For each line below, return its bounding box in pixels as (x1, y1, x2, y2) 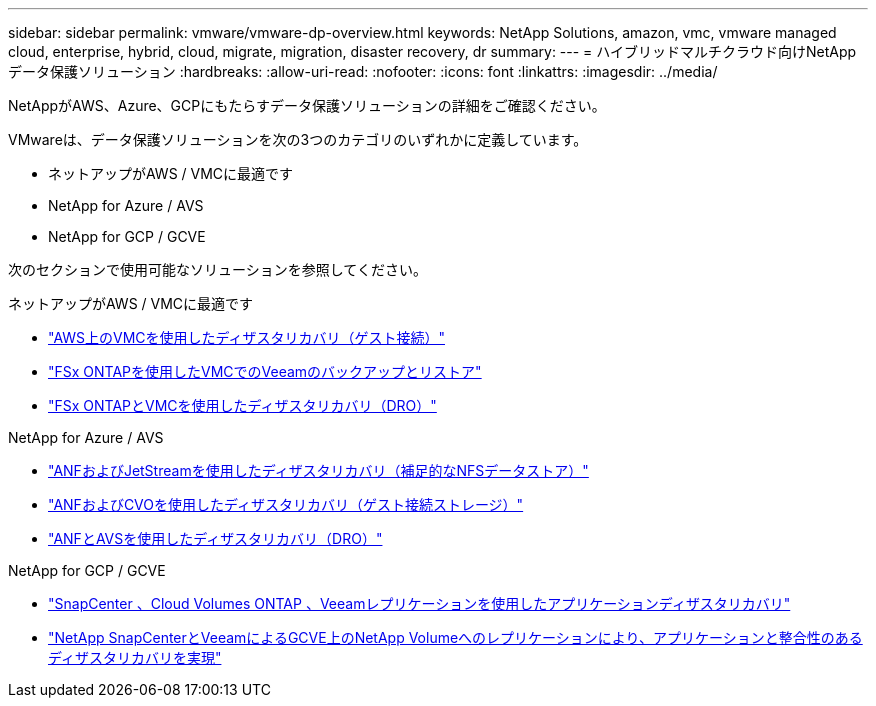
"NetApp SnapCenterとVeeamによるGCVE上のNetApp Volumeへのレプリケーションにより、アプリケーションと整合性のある (48, 629, 863, 646)
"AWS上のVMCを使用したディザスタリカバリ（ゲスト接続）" (48, 329, 445, 346)
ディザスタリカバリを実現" (48, 649, 222, 666)
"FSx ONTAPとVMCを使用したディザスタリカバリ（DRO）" (48, 397, 437, 414)
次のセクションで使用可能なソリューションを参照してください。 (8, 261, 427, 278)
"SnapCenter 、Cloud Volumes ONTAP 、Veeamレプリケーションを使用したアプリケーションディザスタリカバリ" (48, 595, 791, 612)
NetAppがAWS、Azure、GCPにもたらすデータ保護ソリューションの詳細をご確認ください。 (8, 97, 606, 114)
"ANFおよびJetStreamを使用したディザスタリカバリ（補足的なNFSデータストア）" (48, 462, 589, 479)
